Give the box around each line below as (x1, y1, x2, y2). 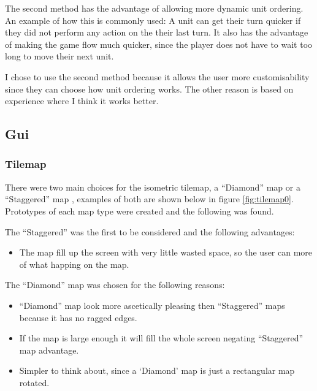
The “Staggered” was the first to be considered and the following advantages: (5, 225, 295, 238)
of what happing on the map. (19, 257, 129, 270)
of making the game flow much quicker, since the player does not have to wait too (5, 37, 313, 50)
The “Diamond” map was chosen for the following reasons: (5, 278, 225, 291)
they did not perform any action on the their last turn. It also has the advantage (5, 26, 308, 39)
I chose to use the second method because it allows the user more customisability (5, 70, 310, 83)
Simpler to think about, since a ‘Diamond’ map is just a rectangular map (19, 364, 295, 377)
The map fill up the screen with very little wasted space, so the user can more (19, 246, 313, 259)
